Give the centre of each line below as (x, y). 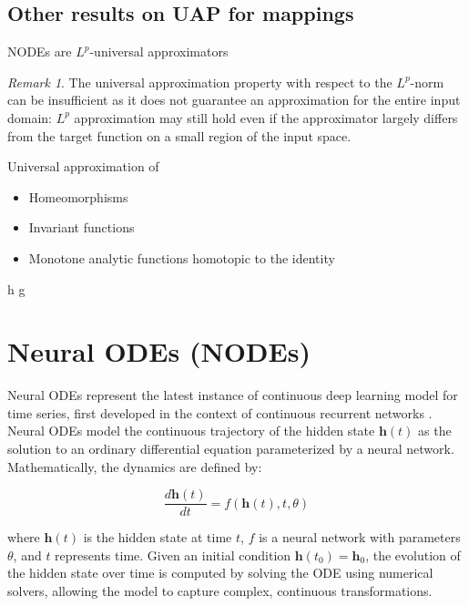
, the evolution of (413, 555)
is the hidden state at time (158, 537)
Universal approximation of (83, 166)
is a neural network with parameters (360, 537)
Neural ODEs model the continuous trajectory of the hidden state (191, 431)
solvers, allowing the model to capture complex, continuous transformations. (220, 591)
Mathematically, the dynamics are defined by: (135, 466)
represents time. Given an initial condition (173, 555)
